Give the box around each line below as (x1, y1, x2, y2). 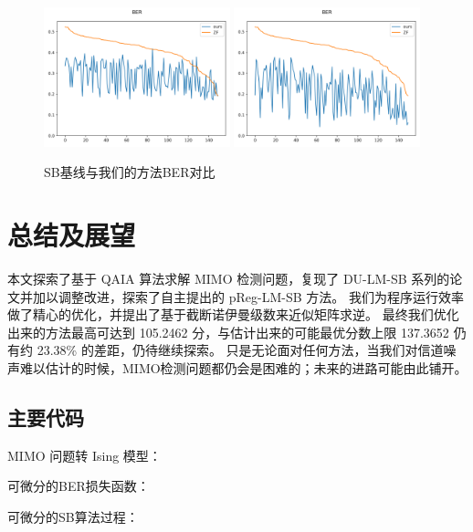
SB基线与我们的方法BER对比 (44, 162, 215, 182)
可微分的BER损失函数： (7, 476, 150, 495)
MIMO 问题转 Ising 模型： (7, 445, 162, 464)
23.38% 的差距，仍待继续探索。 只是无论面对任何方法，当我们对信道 (37, 340, 444, 360)
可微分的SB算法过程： (7, 506, 139, 526)
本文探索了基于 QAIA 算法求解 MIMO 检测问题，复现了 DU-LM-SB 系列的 (7, 268, 450, 287)
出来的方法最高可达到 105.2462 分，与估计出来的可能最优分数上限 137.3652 (7, 322, 449, 341)
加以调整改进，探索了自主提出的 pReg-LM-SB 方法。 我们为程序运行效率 (32, 287, 464, 306)
